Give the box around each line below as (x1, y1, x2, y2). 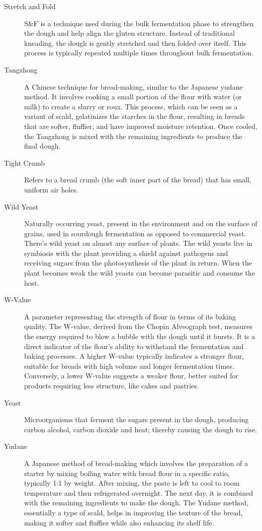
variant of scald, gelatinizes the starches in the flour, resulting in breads (24, 111, 245, 121)
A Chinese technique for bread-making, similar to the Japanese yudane (24, 81, 243, 92)
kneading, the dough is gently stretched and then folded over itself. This (24, 37, 246, 48)
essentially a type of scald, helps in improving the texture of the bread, (24, 507, 243, 517)
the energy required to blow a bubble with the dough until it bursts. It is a (24, 331, 255, 342)
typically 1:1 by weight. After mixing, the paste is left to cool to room (24, 478, 240, 488)
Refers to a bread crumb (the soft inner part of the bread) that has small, (24, 174, 251, 185)
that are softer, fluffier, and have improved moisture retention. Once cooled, (24, 120, 257, 131)
